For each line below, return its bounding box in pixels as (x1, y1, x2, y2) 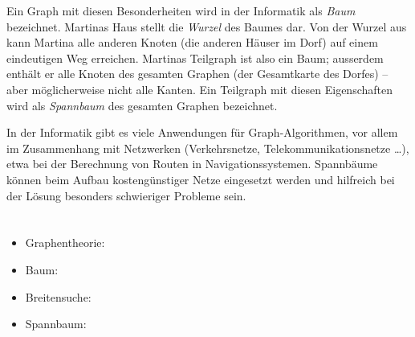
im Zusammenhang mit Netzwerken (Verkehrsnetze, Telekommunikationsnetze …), (6, 139, 409, 156)
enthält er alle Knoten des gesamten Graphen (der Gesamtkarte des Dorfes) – (6, 65, 389, 82)
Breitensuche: (25, 288, 92, 305)
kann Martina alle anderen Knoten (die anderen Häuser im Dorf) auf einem (6, 34, 378, 51)
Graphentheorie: (25, 234, 105, 251)
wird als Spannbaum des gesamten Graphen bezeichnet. (6, 97, 278, 113)
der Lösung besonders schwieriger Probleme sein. (6, 187, 246, 203)
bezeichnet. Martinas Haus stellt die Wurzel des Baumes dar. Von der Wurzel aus (6, 18, 407, 35)
